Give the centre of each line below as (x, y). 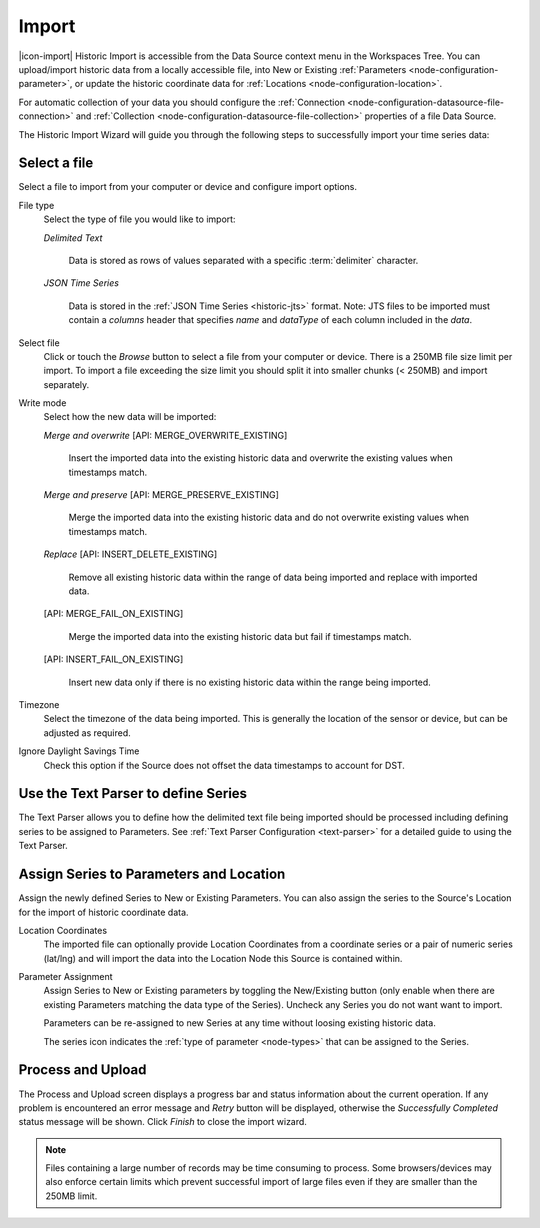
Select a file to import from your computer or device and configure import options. (188, 187)
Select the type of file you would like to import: (139, 219)
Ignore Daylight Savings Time (79, 751)
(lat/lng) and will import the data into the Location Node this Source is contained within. (223, 958)
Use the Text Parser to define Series (133, 793)
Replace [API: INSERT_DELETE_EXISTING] (130, 554)
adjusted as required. (87, 732)
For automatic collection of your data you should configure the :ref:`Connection (181, 102)
